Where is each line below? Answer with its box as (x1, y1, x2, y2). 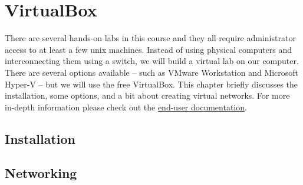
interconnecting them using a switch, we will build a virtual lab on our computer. (5, 55, 299, 67)
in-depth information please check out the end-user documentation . (5, 100, 247, 113)
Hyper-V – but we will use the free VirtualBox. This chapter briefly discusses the (5, 78, 298, 90)
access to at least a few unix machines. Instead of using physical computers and (5, 43, 292, 55)
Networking (5, 164, 77, 182)
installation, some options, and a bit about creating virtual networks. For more (5, 89, 290, 102)
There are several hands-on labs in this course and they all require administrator (5, 32, 296, 44)
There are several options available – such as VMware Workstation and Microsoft (5, 66, 299, 78)
